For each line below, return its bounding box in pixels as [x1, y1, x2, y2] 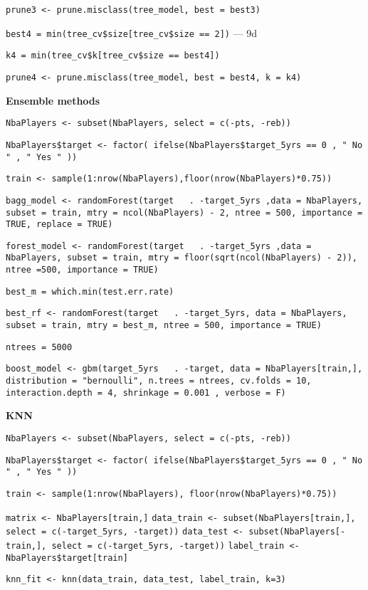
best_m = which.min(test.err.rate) [6, 286, 174, 297]
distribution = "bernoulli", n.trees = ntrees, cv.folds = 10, [6, 376, 312, 386]
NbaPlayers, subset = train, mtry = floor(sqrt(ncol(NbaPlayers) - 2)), [6, 253, 357, 263]
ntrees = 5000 [6, 342, 73, 352]
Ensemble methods [6, 93, 100, 107]
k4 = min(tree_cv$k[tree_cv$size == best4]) [6, 51, 220, 61]
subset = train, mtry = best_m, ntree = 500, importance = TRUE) [6, 320, 322, 331]
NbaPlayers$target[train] [6, 552, 128, 563]
